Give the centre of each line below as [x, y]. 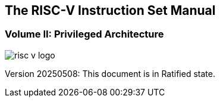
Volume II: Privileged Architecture [84, 34]
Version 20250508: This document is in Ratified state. [110, 73]
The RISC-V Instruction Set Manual [110, 10]
